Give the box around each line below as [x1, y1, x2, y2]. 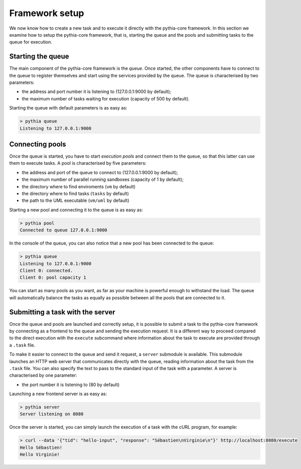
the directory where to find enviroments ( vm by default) [22, 183, 135, 189]
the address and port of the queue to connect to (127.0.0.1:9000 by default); [22, 169, 178, 175]
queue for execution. [9, 39, 53, 45]
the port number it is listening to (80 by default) [22, 382, 120, 388]
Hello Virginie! [20, 452, 60, 457]
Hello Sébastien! [20, 444, 63, 450]
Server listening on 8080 [20, 411, 84, 417]
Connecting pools [9, 140, 66, 148]
